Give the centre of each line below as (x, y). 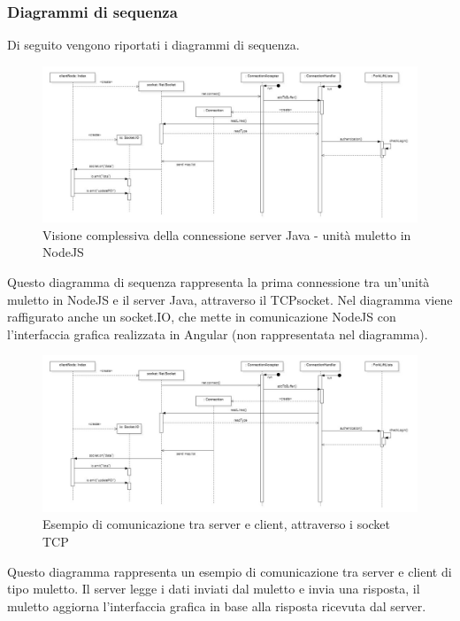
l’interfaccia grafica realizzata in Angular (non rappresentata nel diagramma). (218, 334)
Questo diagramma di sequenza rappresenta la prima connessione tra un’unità (218, 281)
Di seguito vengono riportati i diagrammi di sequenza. (153, 45)
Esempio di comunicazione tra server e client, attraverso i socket (217, 524)
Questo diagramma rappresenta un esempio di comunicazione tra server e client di (230, 571)
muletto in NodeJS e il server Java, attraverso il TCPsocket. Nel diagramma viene (230, 299)
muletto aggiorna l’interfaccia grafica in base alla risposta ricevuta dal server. (217, 605)
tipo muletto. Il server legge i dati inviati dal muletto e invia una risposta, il (214, 589)
